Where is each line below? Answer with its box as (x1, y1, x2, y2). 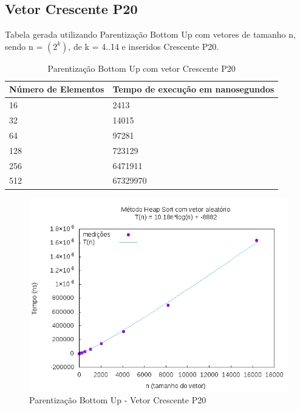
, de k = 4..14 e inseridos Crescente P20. (68, 40, 219, 52)
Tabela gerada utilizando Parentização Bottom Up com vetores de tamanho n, (5, 28, 296, 41)
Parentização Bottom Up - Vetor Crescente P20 (29, 394, 206, 406)
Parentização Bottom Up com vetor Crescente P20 (47, 61, 236, 74)
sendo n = (5, 40, 43, 52)
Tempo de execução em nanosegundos (112, 83, 274, 96)
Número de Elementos (9, 83, 104, 96)
